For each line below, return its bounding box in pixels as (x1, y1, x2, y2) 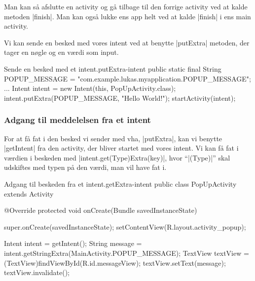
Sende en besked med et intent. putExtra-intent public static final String (4, 63, 221, 74)
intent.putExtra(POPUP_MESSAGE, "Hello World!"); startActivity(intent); (4, 92, 236, 103)
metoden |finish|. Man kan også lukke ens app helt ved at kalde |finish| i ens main (4, 11, 251, 21)
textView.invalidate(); (4, 267, 70, 278)
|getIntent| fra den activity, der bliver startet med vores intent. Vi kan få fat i (4, 143, 239, 153)
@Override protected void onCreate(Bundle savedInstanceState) (4, 205, 197, 215)
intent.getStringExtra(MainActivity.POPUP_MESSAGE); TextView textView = (4, 247, 249, 258)
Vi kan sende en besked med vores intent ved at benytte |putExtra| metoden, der (4, 37, 250, 47)
